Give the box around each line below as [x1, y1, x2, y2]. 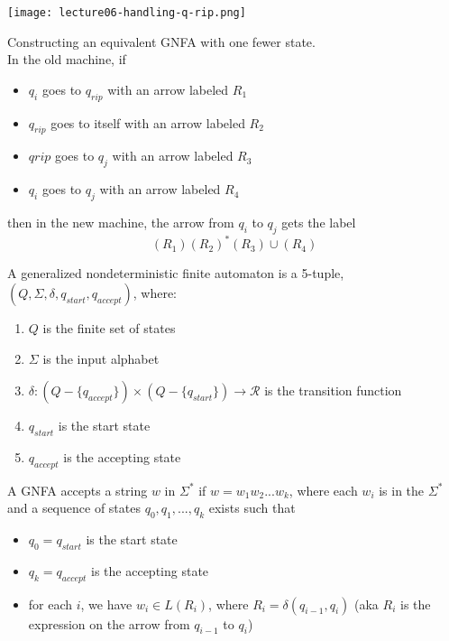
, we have [80, 594, 133, 613]
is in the [379, 480, 425, 499]
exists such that [208, 498, 296, 517]
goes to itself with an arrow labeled [50, 113, 245, 132]
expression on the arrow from [28, 614, 190, 633]
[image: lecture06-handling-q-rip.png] [7, 6, 246, 19]
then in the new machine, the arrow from [7, 213, 234, 232]
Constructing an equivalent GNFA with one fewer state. [7, 32, 316, 51]
